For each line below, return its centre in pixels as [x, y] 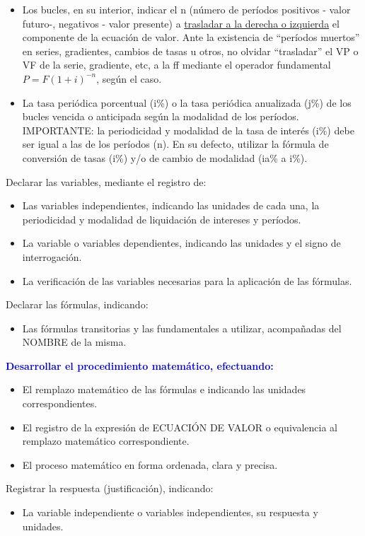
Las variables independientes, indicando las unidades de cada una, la [171, 205]
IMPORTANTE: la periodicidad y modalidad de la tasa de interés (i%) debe [188, 130]
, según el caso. [129, 78]
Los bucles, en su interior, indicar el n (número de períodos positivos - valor [186, 9]
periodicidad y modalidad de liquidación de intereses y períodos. [162, 219]
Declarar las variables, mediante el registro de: [106, 181]
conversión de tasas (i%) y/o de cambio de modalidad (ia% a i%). [165, 157]
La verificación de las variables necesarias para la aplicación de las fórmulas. [187, 280]
